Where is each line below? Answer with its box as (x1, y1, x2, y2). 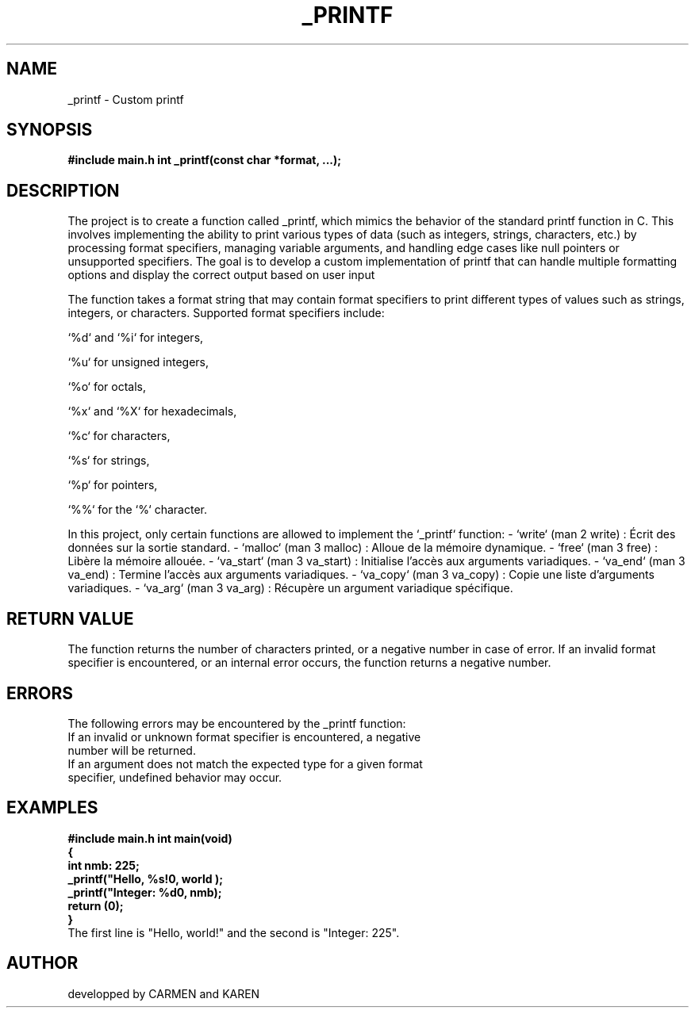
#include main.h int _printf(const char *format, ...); (67, 153, 342, 167)
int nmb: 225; (67, 858, 140, 872)
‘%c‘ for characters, (67, 429, 171, 443)
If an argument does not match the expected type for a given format (67, 756, 423, 771)
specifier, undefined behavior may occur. (67, 770, 282, 784)
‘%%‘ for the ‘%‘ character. (67, 503, 207, 517)
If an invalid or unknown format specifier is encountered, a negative (67, 729, 421, 744)
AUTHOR (6, 953, 79, 974)
